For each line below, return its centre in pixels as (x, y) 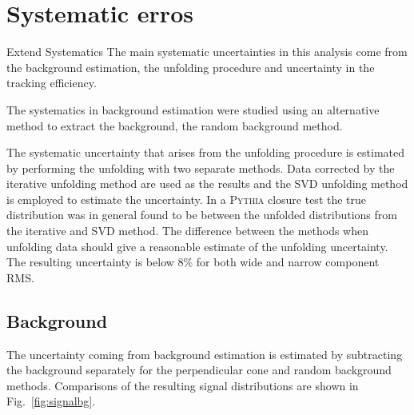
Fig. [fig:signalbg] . (51, 401)
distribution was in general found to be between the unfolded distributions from (202, 215)
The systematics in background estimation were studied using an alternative (193, 109)
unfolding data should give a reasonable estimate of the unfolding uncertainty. (197, 246)
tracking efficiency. (52, 83)
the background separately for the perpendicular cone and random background (199, 370)
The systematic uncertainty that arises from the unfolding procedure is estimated (206, 152)
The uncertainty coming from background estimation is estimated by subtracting (205, 354)
